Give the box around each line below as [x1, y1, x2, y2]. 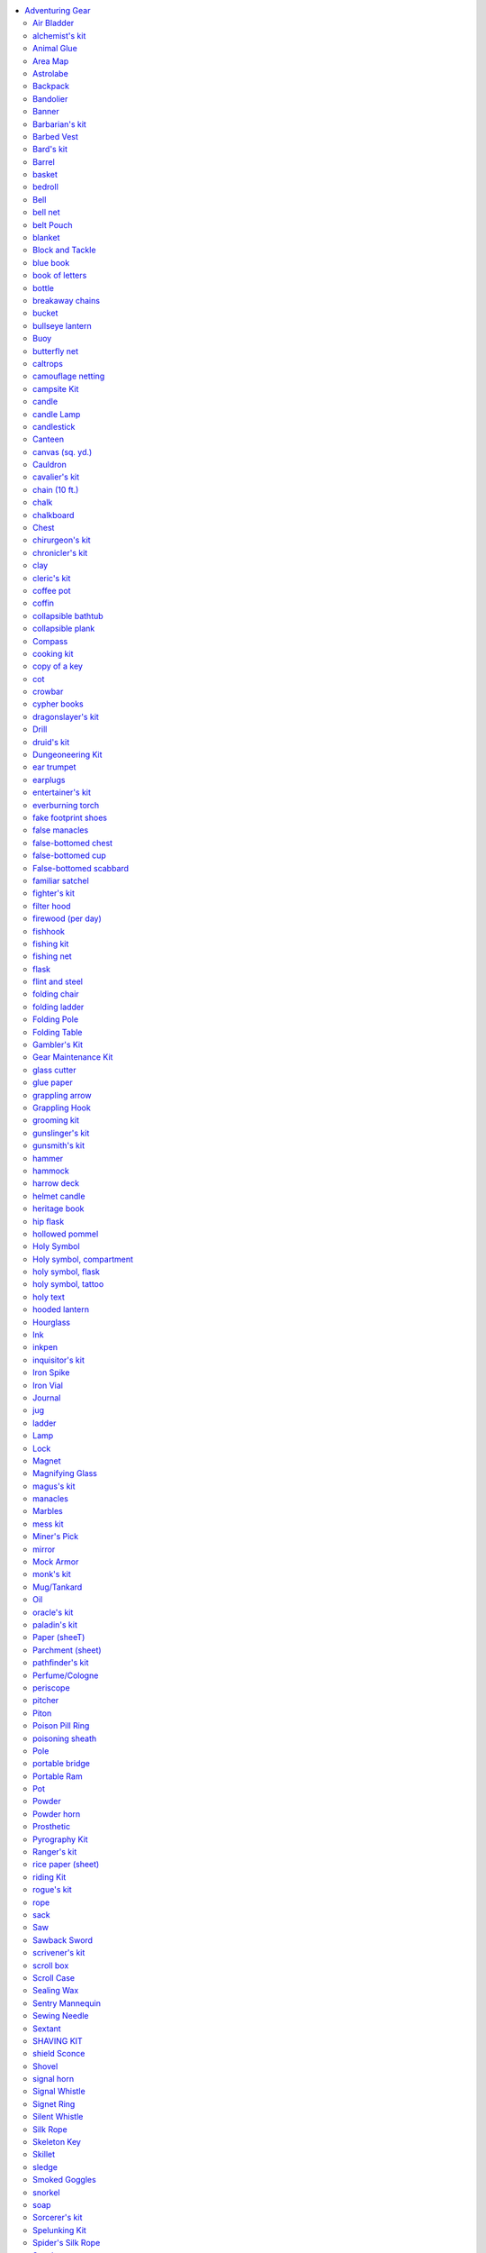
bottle [32, 282, 54, 293]
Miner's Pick [32, 1531, 79, 1542]
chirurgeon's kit [32, 534, 91, 545]
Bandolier [32, 93, 68, 104]
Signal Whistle [32, 2086, 85, 2097]
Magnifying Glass [32, 1468, 98, 1479]
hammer [32, 1153, 64, 1163]
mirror [32, 1544, 56, 1555]
